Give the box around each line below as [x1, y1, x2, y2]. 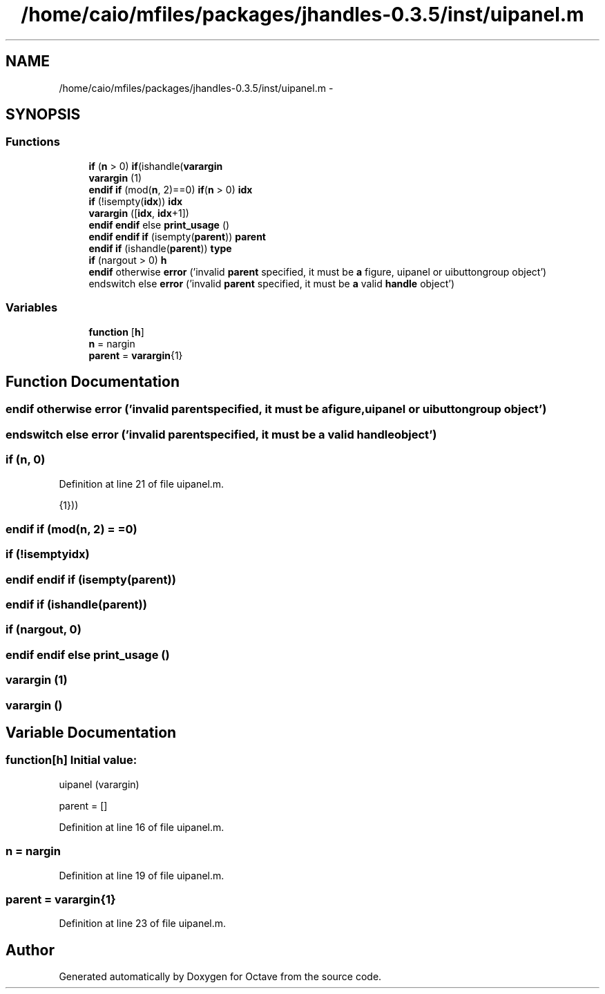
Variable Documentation [6, 723, 177, 741]
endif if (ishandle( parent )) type [88, 242, 232, 254]
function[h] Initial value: [6, 753, 137, 767]
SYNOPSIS [6, 106, 81, 124]
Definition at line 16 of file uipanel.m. [59, 821, 224, 833]
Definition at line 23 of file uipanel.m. [59, 917, 227, 930]
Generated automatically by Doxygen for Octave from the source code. [59, 971, 382, 983]
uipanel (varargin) [59, 778, 140, 790]
